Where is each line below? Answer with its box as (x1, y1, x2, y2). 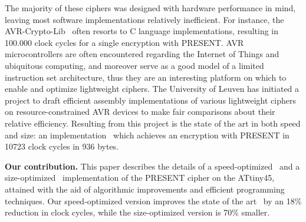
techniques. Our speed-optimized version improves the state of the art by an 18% (5, 194, 302, 207)
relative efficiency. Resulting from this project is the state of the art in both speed (5, 117, 301, 129)
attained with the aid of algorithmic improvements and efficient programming (5, 183, 285, 195)
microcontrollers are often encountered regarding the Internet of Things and (5, 48, 279, 60)
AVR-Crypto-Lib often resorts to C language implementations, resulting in (5, 25, 279, 37)
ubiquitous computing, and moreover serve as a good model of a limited (5, 59, 264, 71)
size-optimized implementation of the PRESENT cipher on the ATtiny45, (5, 171, 275, 184)
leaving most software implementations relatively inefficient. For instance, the (5, 13, 284, 25)
